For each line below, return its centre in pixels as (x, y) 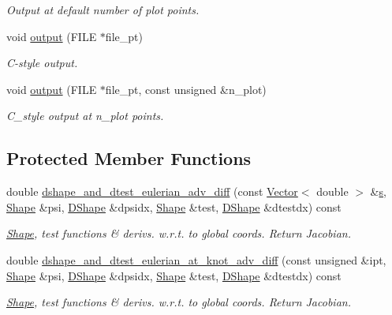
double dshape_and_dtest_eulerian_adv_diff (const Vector (152, 191)
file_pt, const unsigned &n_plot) (186, 89)
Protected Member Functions (129, 158)
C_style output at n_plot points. (85, 116)
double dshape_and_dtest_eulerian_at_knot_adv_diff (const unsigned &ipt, (196, 259)
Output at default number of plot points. (103, 9)
